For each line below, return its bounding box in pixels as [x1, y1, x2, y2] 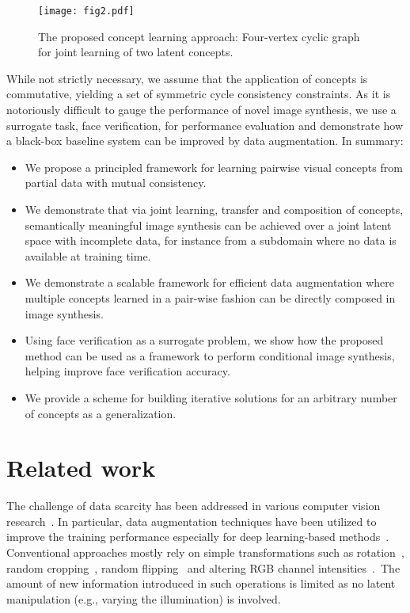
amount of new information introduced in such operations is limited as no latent [6, 575, 396, 592]
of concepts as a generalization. [25, 405, 177, 421]
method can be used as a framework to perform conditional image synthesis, [25, 347, 395, 364]
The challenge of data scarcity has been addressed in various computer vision [6, 497, 381, 514]
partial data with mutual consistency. [25, 174, 207, 191]
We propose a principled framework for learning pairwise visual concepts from [25, 158, 403, 175]
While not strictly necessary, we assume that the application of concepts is [6, 70, 368, 86]
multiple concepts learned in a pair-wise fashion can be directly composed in [25, 289, 396, 306]
